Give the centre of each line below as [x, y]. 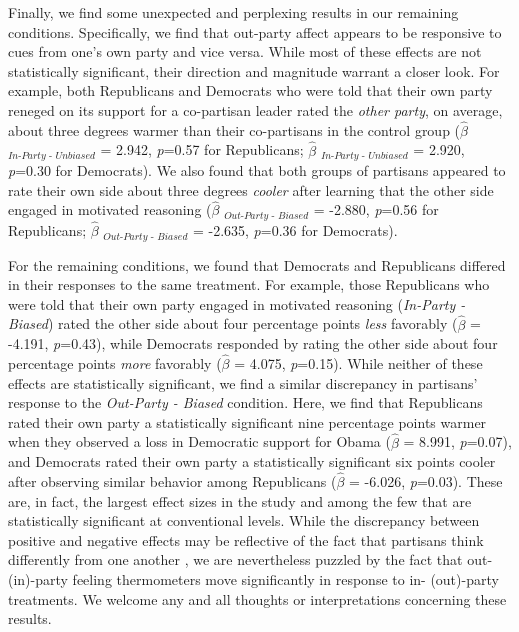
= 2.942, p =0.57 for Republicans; [202, 149]
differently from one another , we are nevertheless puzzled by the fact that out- [250, 559]
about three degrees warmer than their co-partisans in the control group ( [234, 129]
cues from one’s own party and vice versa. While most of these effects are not [245, 51]
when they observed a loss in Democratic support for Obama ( [199, 441]
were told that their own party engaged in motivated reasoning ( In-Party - [237, 303]
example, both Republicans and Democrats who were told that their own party [250, 90]
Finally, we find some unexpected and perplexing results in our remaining [233, 12]
